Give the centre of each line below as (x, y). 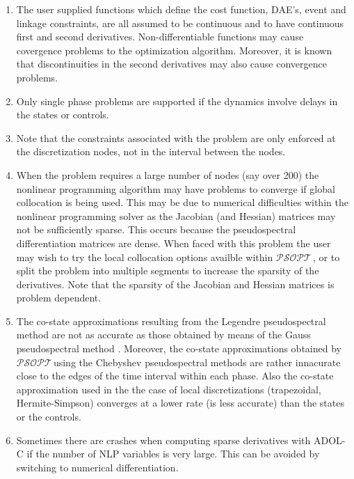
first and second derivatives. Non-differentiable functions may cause (160, 37)
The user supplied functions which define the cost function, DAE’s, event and (181, 9)
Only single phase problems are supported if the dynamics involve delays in (177, 101)
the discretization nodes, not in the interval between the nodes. (151, 151)
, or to (327, 257)
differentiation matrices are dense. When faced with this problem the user (174, 243)
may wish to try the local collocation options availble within (145, 257)
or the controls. (49, 417)
